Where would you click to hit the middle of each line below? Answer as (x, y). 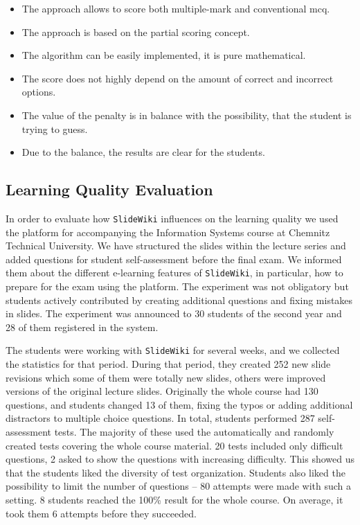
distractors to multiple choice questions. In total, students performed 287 (160, 418)
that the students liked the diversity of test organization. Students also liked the (175, 472)
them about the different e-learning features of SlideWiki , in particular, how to (174, 273)
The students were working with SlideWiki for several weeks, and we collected (173, 350)
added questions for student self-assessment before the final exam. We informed (174, 259)
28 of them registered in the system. (82, 327)
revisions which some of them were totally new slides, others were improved (166, 377)
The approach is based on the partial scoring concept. (136, 32)
